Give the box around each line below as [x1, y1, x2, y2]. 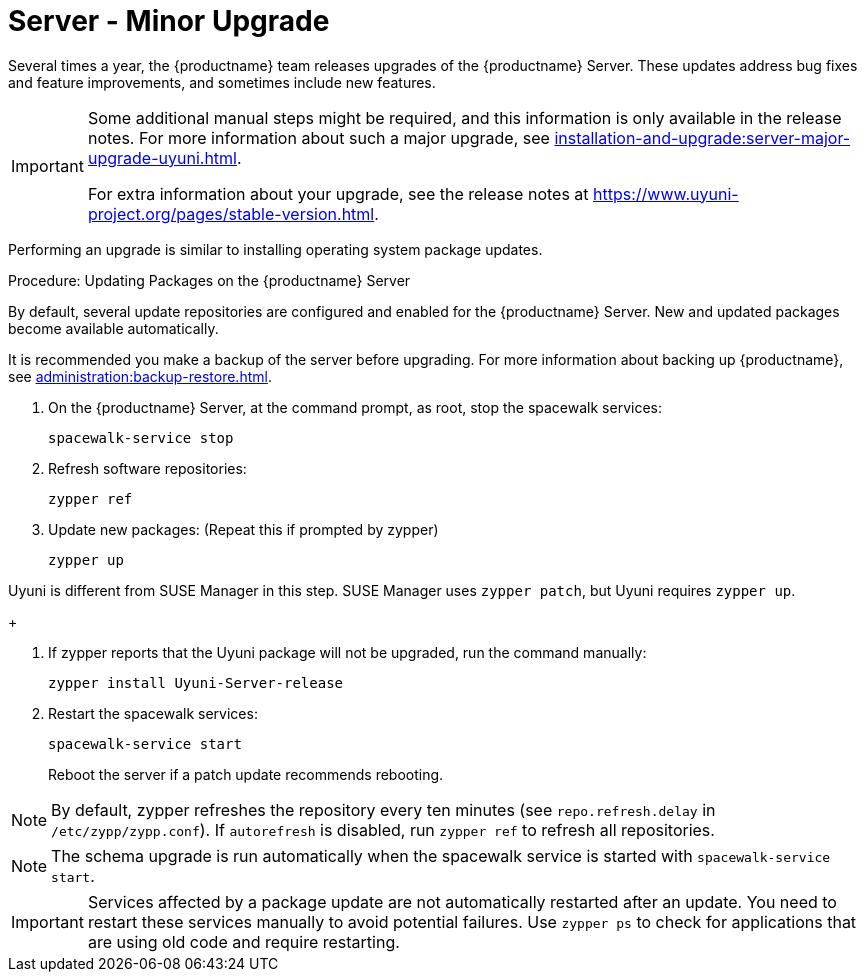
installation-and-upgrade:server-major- [554, 127, 851, 148]
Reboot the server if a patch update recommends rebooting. [48, 765, 444, 783]
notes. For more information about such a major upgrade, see [87, 127, 550, 148]
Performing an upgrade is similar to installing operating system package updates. [8, 240, 543, 258]
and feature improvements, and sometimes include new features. [8, 73, 436, 91]
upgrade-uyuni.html [87, 147, 237, 168]
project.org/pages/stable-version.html [87, 203, 375, 224]
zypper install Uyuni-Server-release [48, 674, 344, 691]
